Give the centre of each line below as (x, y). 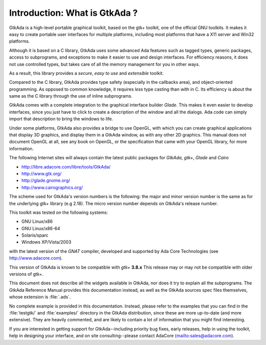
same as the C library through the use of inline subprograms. (71, 96)
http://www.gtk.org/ (41, 173)
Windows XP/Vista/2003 (46, 242)
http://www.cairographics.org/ (52, 187)
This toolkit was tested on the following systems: (59, 212)
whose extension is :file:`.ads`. (40, 297)
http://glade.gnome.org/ (46, 180)
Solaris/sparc (35, 235)
